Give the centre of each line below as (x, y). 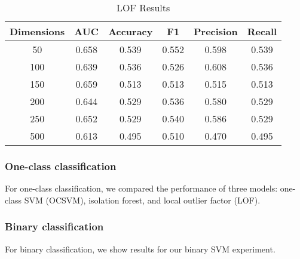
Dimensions (37, 31)
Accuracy (131, 31)
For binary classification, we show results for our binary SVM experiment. (140, 249)
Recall (262, 31)
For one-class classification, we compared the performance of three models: (141, 188)
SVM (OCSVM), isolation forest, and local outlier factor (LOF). (142, 200)
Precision (215, 31)
